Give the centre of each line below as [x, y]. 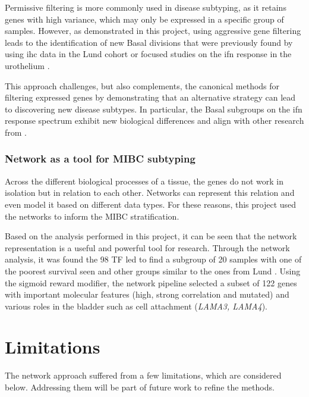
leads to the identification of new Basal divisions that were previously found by [149, 42]
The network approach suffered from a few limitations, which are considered [143, 375]
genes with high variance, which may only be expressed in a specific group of [144, 19]
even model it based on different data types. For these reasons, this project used [151, 204]
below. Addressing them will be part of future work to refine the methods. [140, 387]
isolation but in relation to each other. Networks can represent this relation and [150, 193]
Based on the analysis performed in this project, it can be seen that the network [151, 236]
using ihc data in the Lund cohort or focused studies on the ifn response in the [148, 54]
